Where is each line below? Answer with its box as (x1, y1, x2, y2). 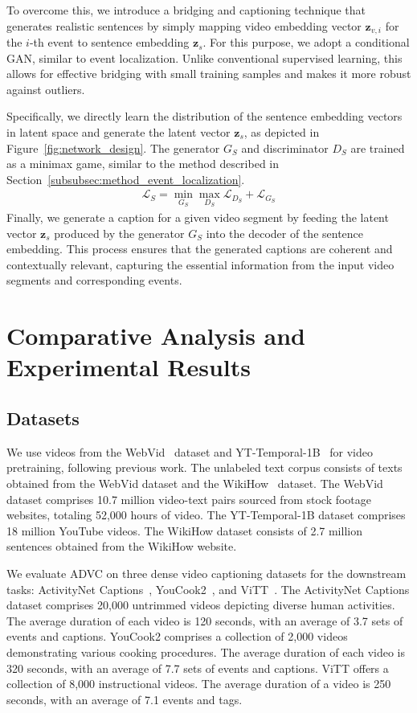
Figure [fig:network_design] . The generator (6, 139, 220, 156)
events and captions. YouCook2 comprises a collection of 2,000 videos (6, 628, 348, 645)
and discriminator (241, 139, 329, 156)
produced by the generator (54, 224, 185, 241)
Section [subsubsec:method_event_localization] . (6, 170, 245, 187)
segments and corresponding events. (6, 272, 182, 289)
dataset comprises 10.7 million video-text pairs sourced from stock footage (6, 490, 372, 507)
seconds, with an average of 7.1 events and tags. (6, 690, 243, 707)
